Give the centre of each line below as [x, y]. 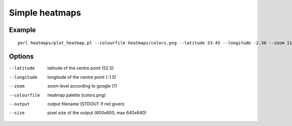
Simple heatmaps [45, 13]
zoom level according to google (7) [82, 86]
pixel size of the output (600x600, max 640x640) [97, 113]
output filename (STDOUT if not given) [86, 104]
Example [22, 30]
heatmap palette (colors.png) [77, 95]
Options [21, 57]
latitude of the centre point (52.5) [81, 68]
